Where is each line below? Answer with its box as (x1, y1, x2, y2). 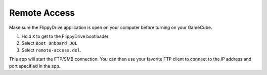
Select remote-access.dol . (21, 47, 82, 53)
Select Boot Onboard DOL (21, 40, 78, 46)
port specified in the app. (9, 63, 61, 69)
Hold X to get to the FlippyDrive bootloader (21, 33, 109, 39)
